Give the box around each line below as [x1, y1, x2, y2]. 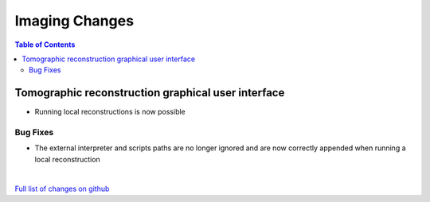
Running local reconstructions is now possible [34, 107, 186, 117]
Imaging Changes [14, 12, 135, 29]
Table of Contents [14, 40, 76, 49]
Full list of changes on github [14, 184, 110, 193]
